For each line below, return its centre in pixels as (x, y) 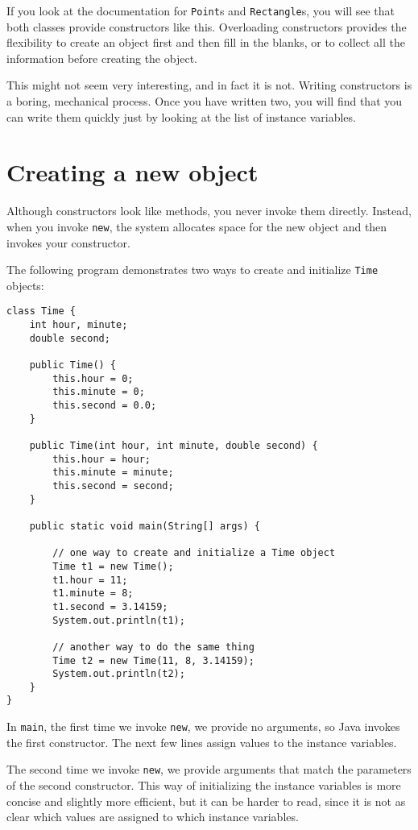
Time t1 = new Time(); (113, 566)
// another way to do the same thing (153, 647)
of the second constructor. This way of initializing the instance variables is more (204, 785)
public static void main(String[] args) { (145, 526)
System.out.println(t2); (119, 674)
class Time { (41, 311)
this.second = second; (113, 486)
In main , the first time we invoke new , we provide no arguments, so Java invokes (203, 726)
